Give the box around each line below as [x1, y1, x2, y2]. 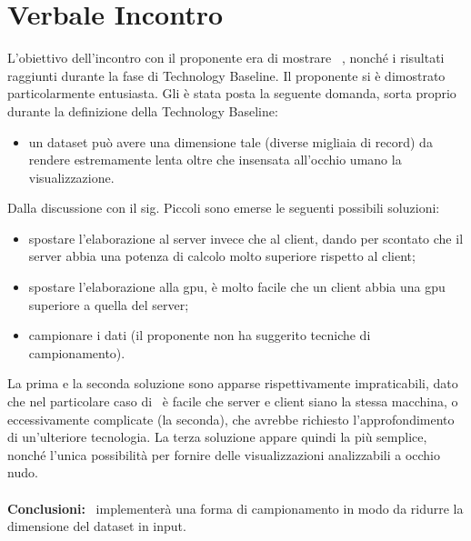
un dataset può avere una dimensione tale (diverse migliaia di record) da [28, 132, 433, 151]
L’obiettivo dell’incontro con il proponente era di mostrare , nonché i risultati [7, 48, 445, 67]
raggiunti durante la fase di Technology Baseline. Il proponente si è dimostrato [7, 65, 446, 85]
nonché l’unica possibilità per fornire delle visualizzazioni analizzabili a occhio [7, 445, 440, 464]
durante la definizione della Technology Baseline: [7, 101, 278, 120]
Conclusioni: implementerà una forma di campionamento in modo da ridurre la [7, 498, 464, 517]
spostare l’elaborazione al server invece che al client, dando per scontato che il [28, 228, 464, 247]
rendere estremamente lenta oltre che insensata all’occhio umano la [28, 150, 402, 169]
